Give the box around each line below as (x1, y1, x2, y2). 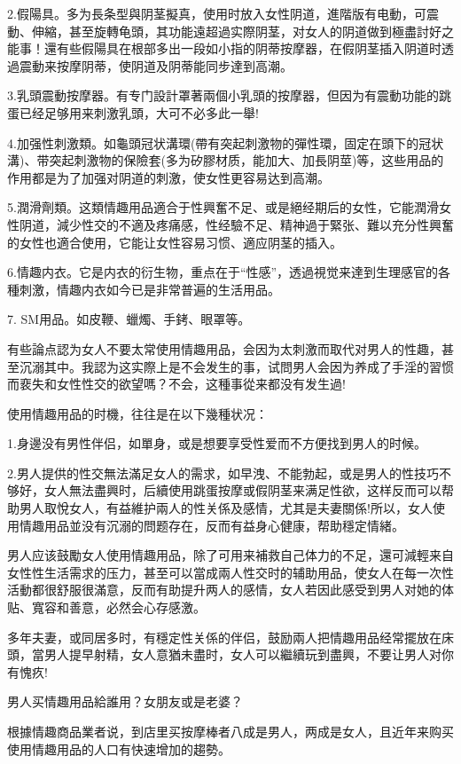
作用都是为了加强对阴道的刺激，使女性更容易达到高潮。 (7, 168, 330, 186)
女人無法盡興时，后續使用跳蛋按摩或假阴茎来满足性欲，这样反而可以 (43, 481, 441, 500)
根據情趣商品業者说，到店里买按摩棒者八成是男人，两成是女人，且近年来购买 (7, 722, 454, 740)
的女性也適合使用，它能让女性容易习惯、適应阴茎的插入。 (7, 232, 342, 251)
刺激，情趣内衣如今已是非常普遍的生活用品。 (19, 280, 280, 298)
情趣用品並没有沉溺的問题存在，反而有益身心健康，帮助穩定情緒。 (19, 516, 404, 534)
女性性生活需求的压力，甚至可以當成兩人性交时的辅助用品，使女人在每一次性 (7, 563, 454, 581)
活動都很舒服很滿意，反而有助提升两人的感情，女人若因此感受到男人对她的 (7, 580, 441, 599)
